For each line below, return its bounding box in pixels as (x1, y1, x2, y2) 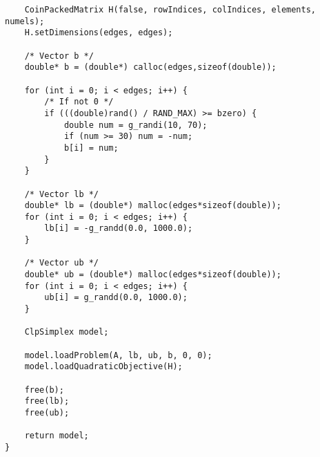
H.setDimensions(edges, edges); (24, 28, 173, 38)
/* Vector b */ (24, 50, 94, 61)
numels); (5, 16, 45, 26)
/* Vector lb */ (24, 189, 99, 199)
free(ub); (24, 407, 70, 418)
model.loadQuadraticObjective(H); (24, 362, 183, 372)
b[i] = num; (63, 142, 119, 153)
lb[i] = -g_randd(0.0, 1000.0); (44, 223, 193, 234)
